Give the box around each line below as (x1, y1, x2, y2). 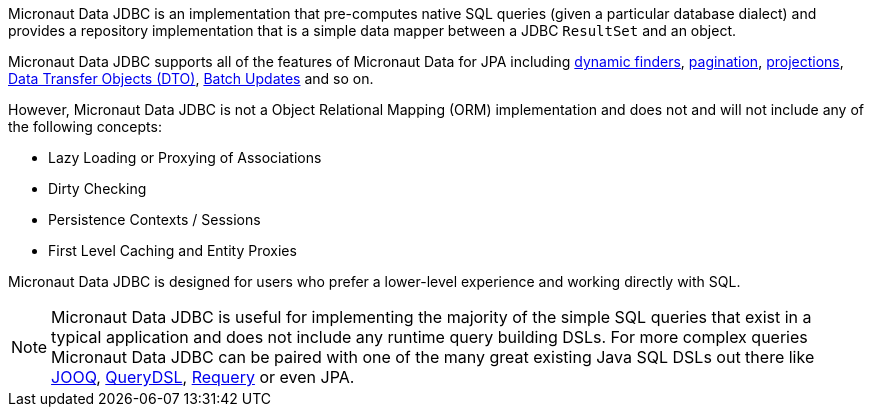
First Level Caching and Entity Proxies (48, 242, 297, 259)
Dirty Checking (48, 180, 147, 197)
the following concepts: (8, 118, 162, 135)
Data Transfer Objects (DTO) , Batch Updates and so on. (8, 70, 374, 87)
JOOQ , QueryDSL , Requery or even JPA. (51, 367, 355, 387)
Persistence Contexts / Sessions (48, 211, 261, 228)
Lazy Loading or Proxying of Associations (48, 149, 322, 166)
